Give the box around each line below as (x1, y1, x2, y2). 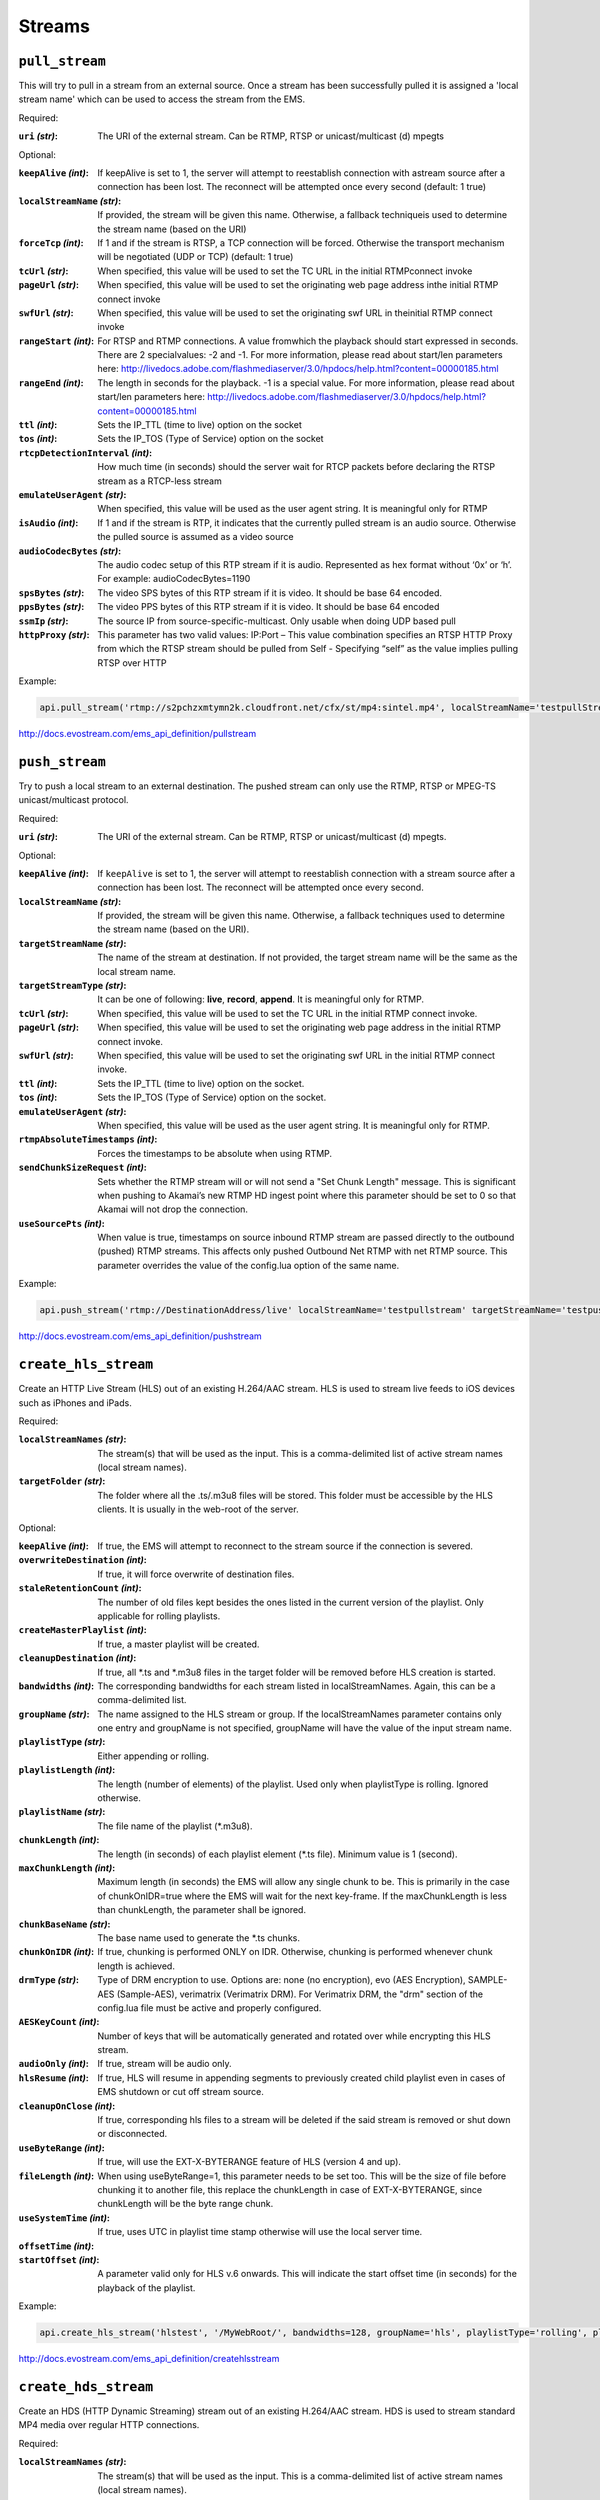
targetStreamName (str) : (18, 937, 127, 949)
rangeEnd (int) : (18, 376, 84, 389)
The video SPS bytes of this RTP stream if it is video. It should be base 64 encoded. (97, 586, 443, 599)
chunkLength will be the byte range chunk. (97, 2198, 274, 2210)
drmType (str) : (18, 1974, 80, 1986)
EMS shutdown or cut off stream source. (97, 2086, 264, 2098)
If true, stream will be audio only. (97, 2058, 232, 2070)
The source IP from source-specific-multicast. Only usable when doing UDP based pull (97, 615, 457, 627)
